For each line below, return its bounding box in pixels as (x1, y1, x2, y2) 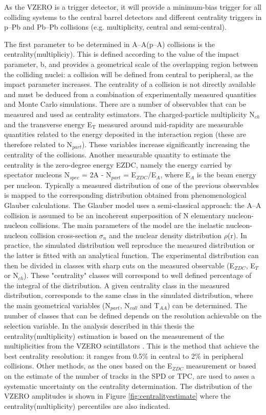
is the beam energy (196, 169, 256, 180)
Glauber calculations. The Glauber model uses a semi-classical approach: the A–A (4, 200, 261, 210)
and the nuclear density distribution (109, 229, 222, 240)
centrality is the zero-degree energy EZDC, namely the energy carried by (4, 159, 232, 170)
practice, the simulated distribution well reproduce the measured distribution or (4, 240, 255, 250)
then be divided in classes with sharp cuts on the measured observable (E (4, 260, 235, 270)
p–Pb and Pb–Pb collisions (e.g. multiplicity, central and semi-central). (4, 21, 227, 32)
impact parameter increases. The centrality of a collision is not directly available (4, 79, 256, 89)
